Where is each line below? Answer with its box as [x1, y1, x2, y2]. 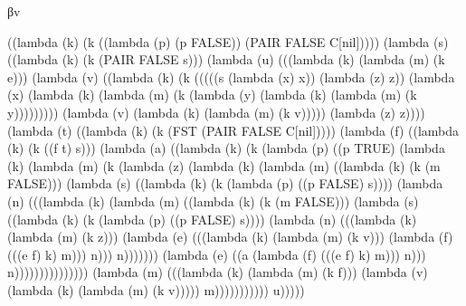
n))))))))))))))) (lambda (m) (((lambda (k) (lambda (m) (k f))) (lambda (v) [7, 263, 428, 282]
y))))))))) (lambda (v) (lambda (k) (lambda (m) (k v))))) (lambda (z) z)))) [7, 102, 425, 121]
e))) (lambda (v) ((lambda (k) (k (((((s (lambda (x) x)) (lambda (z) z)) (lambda [7, 67, 455, 86]
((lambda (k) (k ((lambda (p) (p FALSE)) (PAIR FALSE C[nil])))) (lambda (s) [7, 32, 449, 51]
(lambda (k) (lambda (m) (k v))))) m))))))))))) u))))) [7, 280, 305, 299]
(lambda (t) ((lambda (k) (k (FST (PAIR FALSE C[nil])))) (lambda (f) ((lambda [7, 120, 460, 139]
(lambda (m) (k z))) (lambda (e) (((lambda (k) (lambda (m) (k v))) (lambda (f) [7, 227, 453, 246]
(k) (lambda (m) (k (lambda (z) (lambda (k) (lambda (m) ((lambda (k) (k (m [7, 156, 441, 175]
